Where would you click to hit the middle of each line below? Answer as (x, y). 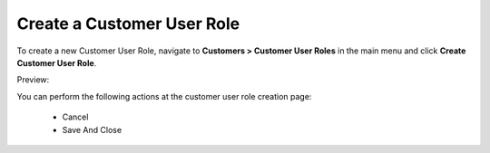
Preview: (33, 80)
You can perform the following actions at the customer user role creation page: (164, 96)
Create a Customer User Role (128, 24)
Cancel (75, 117)
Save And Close (92, 129)
